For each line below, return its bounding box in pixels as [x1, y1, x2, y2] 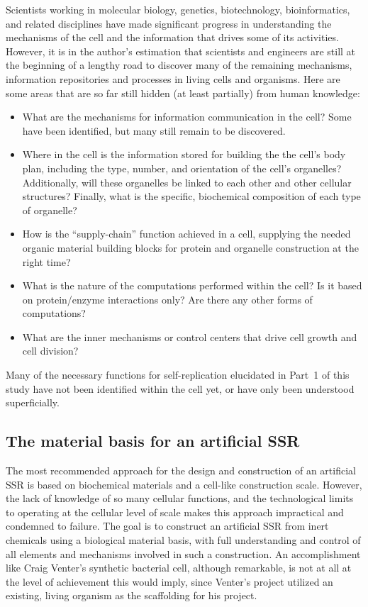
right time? [22, 254, 71, 269]
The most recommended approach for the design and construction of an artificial [6, 463, 356, 478]
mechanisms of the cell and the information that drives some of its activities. [6, 30, 339, 45]
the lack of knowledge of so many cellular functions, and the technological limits [6, 491, 354, 506]
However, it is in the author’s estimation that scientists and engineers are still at [6, 43, 356, 58]
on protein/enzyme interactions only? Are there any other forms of [22, 291, 313, 306]
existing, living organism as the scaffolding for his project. [6, 588, 257, 603]
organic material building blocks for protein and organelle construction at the [22, 240, 359, 255]
